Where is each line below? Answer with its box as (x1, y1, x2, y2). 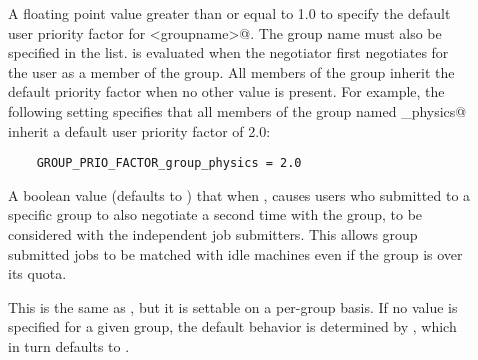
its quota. (8, 263, 67, 284)
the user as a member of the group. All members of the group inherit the (8, 61, 455, 82)
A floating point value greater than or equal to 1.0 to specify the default (8, 3, 451, 23)
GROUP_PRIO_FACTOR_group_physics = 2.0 (36, 156, 302, 171)
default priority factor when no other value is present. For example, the (8, 81, 445, 102)
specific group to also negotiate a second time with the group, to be (8, 204, 423, 225)
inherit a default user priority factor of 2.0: (8, 120, 271, 141)
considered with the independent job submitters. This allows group (8, 224, 418, 244)
